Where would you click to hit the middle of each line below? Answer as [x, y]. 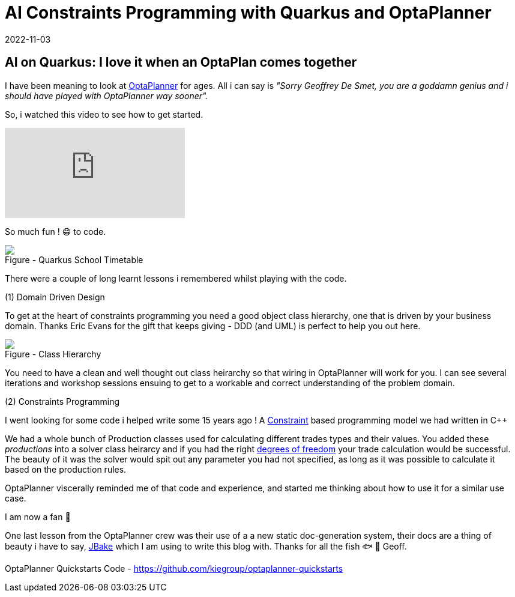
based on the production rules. [66, 469]
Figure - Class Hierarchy [53, 354]
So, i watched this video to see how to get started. [104, 114]
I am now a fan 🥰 [38, 517]
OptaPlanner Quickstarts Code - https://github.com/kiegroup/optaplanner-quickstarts [174, 568]
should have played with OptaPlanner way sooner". [107, 95]
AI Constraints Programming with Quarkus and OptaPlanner [248, 13]
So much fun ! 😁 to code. [56, 231]
